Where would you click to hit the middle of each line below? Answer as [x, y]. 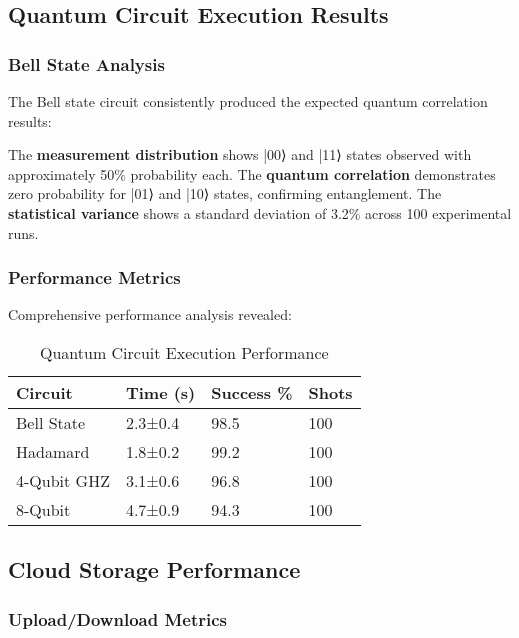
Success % [252, 392]
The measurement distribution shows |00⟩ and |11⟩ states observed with [240, 154]
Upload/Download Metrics [117, 618]
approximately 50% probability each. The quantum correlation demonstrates [252, 173]
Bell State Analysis [86, 63]
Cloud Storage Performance [154, 569]
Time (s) [160, 392]
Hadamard [53, 451]
